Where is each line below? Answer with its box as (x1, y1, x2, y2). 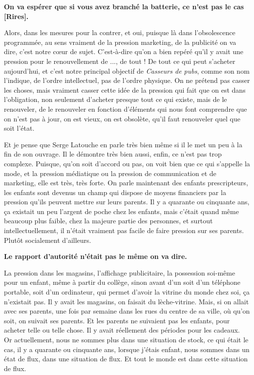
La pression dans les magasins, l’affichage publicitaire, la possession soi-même (4, 267, 235, 277)
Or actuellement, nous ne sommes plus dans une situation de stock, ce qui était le (4, 335, 249, 344)
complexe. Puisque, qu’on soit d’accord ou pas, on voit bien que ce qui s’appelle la (4, 158, 250, 168)
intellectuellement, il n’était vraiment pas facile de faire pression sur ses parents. (4, 225, 244, 236)
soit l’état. (4, 123, 35, 133)
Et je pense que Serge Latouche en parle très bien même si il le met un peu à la (4, 139, 242, 149)
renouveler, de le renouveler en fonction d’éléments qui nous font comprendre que (4, 103, 247, 114)
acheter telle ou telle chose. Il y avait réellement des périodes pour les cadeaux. (4, 325, 240, 335)
